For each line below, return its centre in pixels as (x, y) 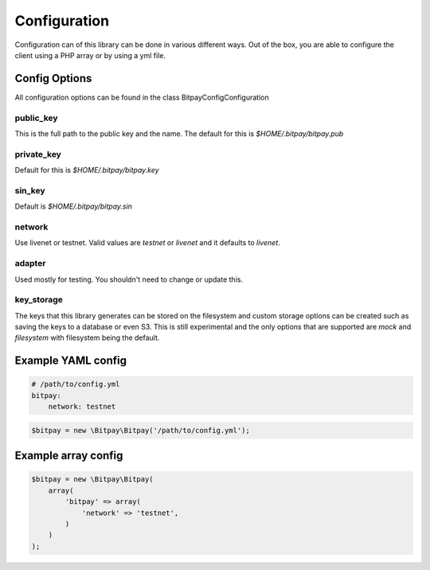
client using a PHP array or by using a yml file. (90, 55)
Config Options (53, 78)
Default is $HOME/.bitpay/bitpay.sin (74, 206)
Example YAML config (71, 361)
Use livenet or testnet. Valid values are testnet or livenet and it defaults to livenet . (147, 243)
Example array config (69, 456)
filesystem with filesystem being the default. (87, 338)
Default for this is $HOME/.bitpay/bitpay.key (87, 170)
